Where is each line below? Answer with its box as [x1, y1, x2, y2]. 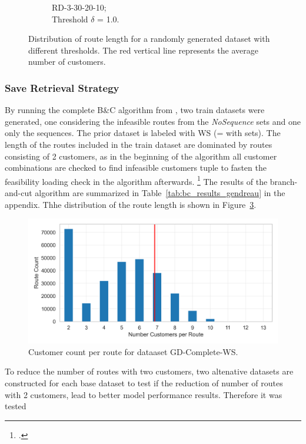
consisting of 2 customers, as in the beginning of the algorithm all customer [5, 150, 277, 162]
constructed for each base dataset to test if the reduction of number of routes [5, 376, 283, 389]
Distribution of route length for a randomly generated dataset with [28, 32, 270, 45]
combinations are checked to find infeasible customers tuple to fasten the [5, 161, 267, 174]
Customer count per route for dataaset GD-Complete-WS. [28, 345, 238, 357]
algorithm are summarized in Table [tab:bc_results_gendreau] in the [35, 187, 285, 198]
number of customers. [28, 55, 106, 68]
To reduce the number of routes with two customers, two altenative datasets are [5, 365, 294, 377]
